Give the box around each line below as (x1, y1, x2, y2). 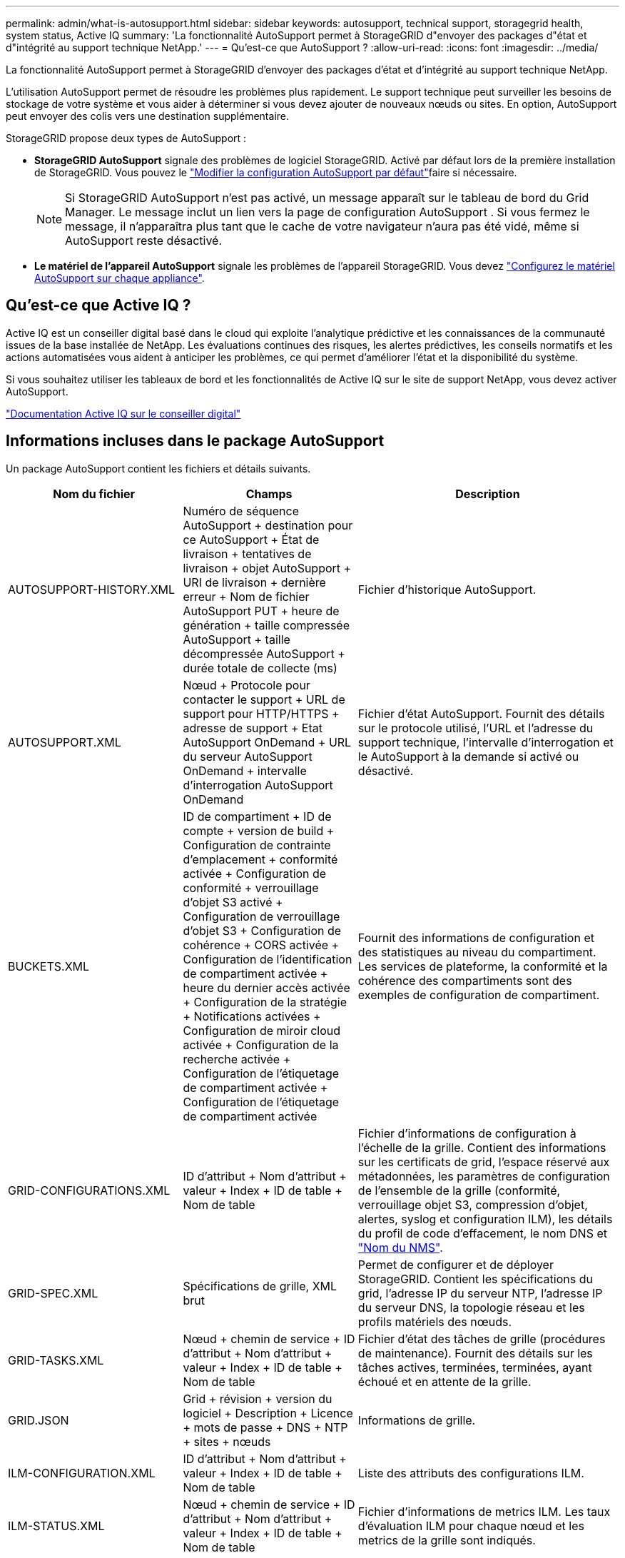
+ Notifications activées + (183, 1008, 321, 1023)
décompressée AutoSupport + (183, 646, 345, 661)
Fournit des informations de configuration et (357, 930, 594, 945)
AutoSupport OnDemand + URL (183, 734, 352, 749)
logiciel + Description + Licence (183, 1405, 353, 1420)
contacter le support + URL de (183, 692, 345, 707)
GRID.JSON (8, 1412, 69, 1427)
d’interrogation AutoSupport (183, 777, 333, 792)
